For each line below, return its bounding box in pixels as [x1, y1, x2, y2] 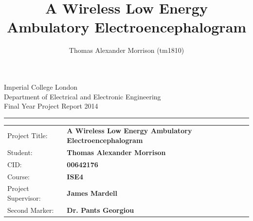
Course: [7, 171, 30, 181]
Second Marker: [7, 205, 54, 215]
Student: [7, 147, 33, 157]
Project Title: [7, 130, 48, 141]
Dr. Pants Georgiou [67, 205, 134, 215]
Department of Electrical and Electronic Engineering [4, 91, 161, 101]
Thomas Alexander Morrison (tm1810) [69, 45, 184, 55]
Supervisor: [7, 193, 41, 203]
